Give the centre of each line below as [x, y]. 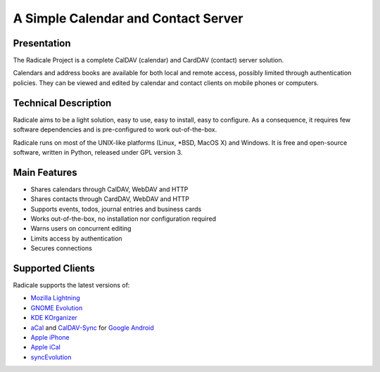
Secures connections [62, 248]
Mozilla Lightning [55, 298]
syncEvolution [51, 357]
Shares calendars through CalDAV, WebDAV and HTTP [109, 189]
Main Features [45, 172]
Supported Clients [54, 268]
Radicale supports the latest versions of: [71, 286]
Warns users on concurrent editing [81, 229]
